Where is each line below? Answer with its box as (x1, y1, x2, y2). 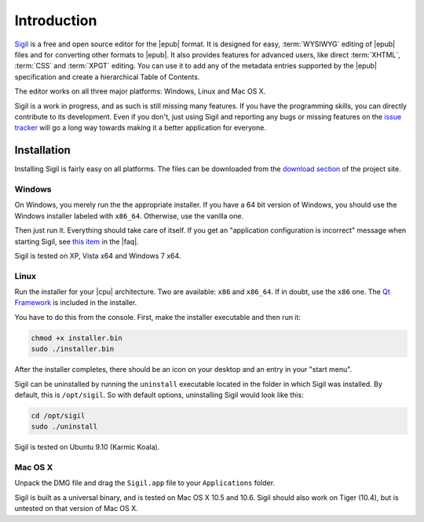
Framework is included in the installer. (14, 298, 137, 307)
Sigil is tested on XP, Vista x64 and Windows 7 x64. (14, 251, 181, 260)
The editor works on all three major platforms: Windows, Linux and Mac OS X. (14, 86, 266, 96)
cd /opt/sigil (31, 411, 86, 420)
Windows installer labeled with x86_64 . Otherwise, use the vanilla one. (14, 211, 243, 220)
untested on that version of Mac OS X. (14, 504, 139, 513)
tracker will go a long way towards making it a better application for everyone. (14, 123, 267, 133)
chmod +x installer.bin (31, 333, 123, 342)
